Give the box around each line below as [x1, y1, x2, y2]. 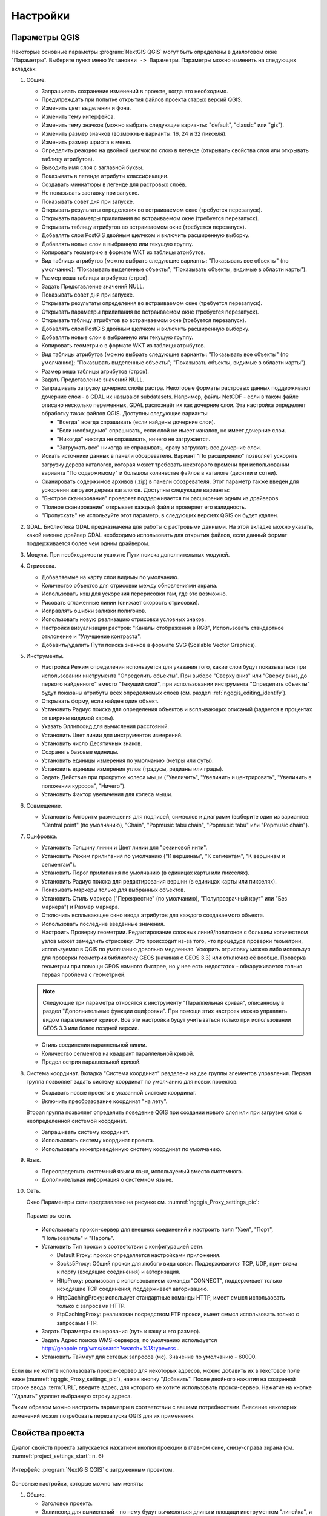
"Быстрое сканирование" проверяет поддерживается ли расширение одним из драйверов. [41, 495, 280, 502]
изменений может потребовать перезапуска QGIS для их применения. [11, 1412, 195, 1419]
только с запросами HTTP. [56, 1302, 127, 1309]
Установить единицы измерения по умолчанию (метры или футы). [41, 757, 214, 764]
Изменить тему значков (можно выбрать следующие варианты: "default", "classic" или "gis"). [41, 121, 285, 129]
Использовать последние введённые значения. [41, 920, 165, 927]
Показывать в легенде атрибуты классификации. [41, 172, 169, 179]
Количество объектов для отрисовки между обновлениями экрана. [41, 582, 218, 589]
